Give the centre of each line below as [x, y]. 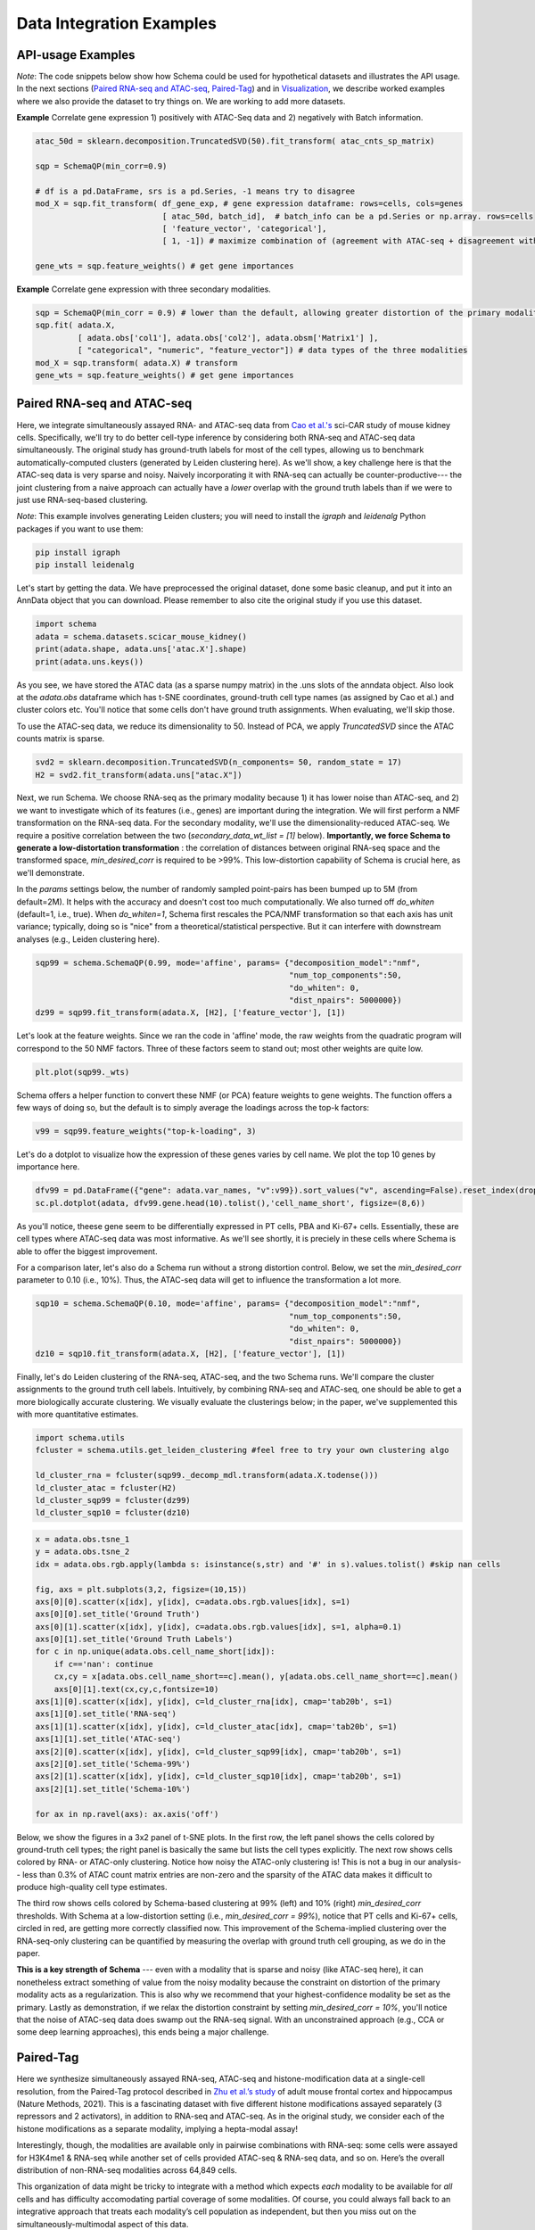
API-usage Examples [76, 55]
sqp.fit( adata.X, [75, 325]
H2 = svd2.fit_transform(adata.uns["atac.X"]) [139, 775]
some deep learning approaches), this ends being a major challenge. [143, 2032]
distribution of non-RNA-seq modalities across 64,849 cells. [127, 2170]
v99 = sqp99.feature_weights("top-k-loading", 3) [146, 1132]
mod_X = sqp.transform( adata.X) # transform [136, 363]
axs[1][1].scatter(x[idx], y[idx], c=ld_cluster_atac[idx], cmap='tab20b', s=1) [216, 1726]
